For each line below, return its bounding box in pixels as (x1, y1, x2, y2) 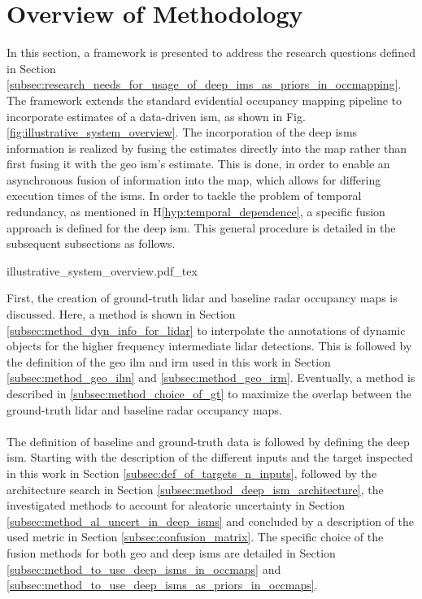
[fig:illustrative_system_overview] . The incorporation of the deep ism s (7, 124, 358, 141)
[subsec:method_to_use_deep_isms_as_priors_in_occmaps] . (7, 576, 318, 593)
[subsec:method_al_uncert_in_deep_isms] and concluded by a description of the (7, 512, 415, 529)
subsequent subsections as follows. (7, 235, 176, 252)
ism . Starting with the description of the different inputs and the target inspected (7, 449, 413, 466)
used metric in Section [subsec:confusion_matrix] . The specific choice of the (7, 528, 384, 545)
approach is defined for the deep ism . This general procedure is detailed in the (7, 219, 396, 236)
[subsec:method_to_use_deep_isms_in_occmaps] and (7, 560, 281, 577)
